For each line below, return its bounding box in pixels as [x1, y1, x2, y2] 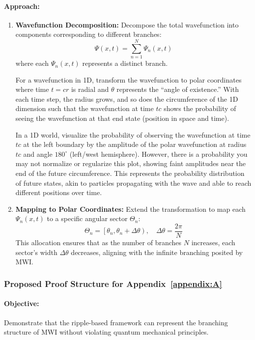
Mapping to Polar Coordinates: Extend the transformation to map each [15, 203, 246, 214]
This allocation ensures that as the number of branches [15, 237, 182, 248]
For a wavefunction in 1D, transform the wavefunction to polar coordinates [15, 74, 242, 85]
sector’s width [15, 247, 57, 257]
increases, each [191, 237, 235, 248]
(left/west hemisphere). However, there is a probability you [69, 148, 248, 159]
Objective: [4, 298, 39, 309]
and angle [23, 148, 53, 159]
